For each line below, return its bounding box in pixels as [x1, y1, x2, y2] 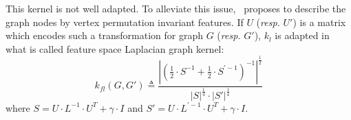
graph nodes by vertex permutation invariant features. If [6, 14, 244, 29]
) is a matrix [292, 14, 346, 29]
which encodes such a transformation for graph [6, 28, 204, 43]
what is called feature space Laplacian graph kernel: [6, 41, 224, 56]
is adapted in [275, 28, 330, 43]
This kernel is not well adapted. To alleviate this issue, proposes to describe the [6, 1, 346, 15]
